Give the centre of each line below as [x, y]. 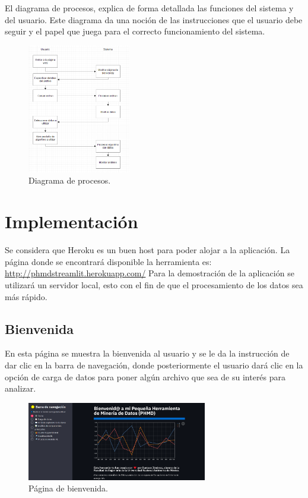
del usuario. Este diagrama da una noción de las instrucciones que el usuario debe [154, 19]
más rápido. [26, 296]
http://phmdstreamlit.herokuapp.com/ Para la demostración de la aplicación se [150, 273]
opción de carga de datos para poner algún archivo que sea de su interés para [145, 376]
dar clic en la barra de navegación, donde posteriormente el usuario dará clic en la [154, 365]
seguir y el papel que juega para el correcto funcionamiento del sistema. [135, 31]
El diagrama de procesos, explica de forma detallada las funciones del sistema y [149, 8]
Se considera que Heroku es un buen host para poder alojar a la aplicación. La [147, 250]
